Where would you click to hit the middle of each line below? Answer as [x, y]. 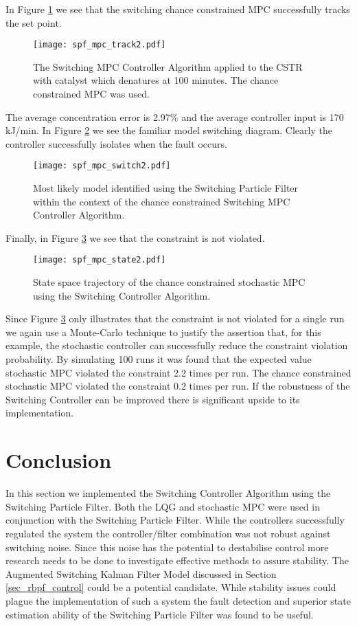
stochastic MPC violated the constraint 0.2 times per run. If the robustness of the [178, 386]
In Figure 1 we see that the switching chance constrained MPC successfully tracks [178, 9]
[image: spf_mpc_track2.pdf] [100, 45]
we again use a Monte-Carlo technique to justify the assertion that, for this [163, 332]
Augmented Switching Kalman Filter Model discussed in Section [141, 573]
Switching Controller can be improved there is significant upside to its [153, 399]
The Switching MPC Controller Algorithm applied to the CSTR [168, 66]
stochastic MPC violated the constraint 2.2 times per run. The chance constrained [178, 372]
